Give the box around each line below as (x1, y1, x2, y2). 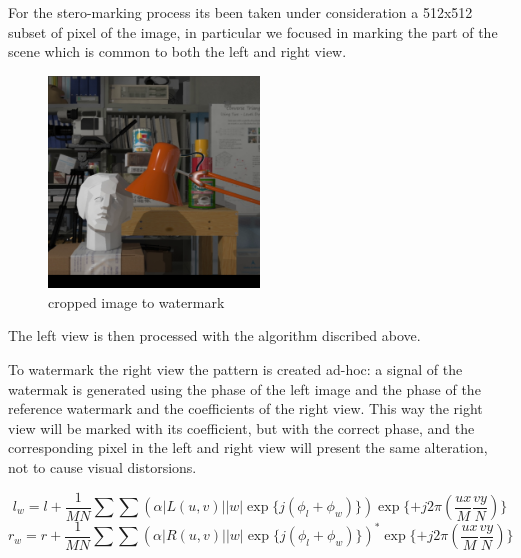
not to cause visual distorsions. (8, 456, 197, 477)
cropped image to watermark (48, 291, 225, 312)
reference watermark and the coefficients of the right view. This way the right (8, 398, 483, 419)
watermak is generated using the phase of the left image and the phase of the (8, 378, 481, 399)
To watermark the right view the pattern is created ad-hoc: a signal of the (8, 358, 463, 379)
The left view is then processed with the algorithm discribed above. (8, 325, 421, 346)
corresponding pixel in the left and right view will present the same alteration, (8, 437, 488, 458)
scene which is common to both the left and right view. (8, 41, 347, 62)
